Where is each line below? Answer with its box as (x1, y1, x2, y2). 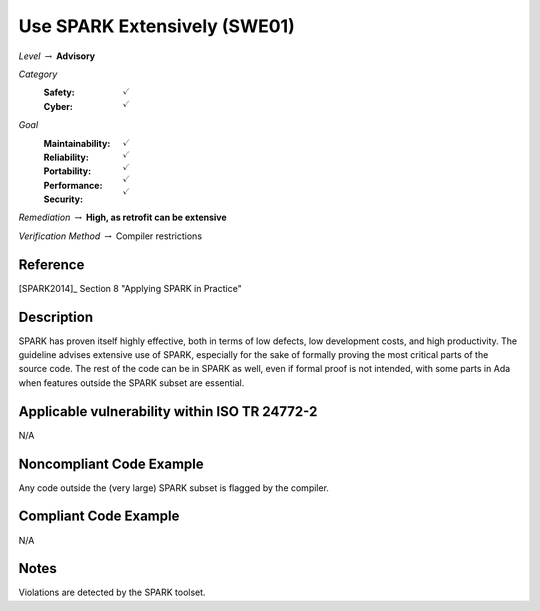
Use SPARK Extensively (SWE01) (18, 15, 295, 37)
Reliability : (43, 151, 89, 163)
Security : (43, 193, 84, 205)
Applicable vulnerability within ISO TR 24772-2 (18, 403, 318, 420)
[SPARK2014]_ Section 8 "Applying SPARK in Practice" (18, 282, 242, 294)
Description (18, 308, 94, 325)
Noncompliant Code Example (18, 455, 204, 472)
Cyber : (43, 100, 74, 112)
